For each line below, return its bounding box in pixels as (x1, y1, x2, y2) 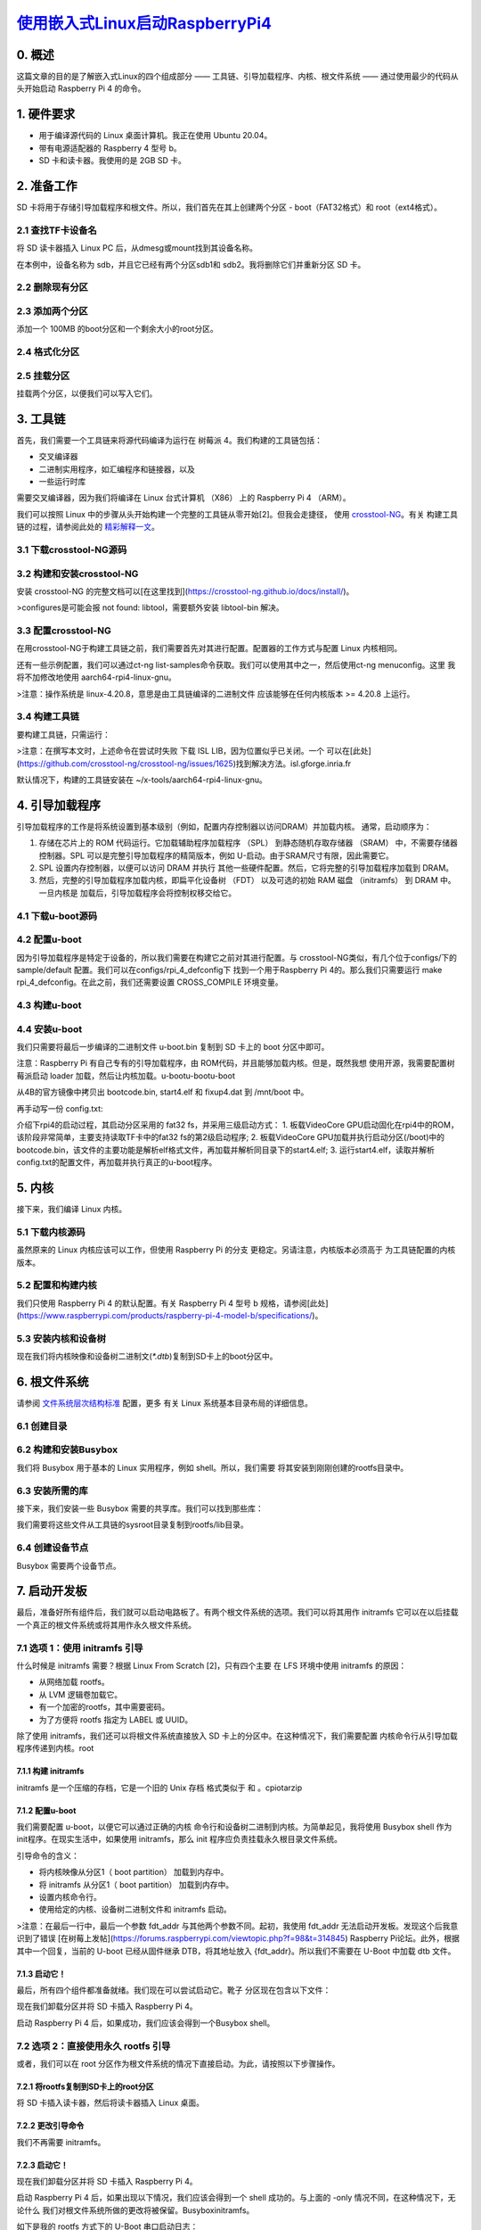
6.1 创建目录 (16, 1419, 68, 1432)
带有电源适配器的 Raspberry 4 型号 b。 (38, 143, 182, 153)
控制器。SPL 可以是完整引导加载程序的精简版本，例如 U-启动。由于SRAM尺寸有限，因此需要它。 (38, 850, 394, 861)
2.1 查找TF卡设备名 (16, 224, 97, 236)
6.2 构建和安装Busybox (16, 1443, 118, 1456)
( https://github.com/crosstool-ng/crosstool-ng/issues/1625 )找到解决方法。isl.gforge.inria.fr (16, 758, 352, 769)
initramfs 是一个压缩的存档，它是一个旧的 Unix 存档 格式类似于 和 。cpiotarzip (16, 1782, 303, 1793)
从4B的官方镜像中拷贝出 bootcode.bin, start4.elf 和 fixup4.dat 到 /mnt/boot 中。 (16, 1086, 309, 1097)
